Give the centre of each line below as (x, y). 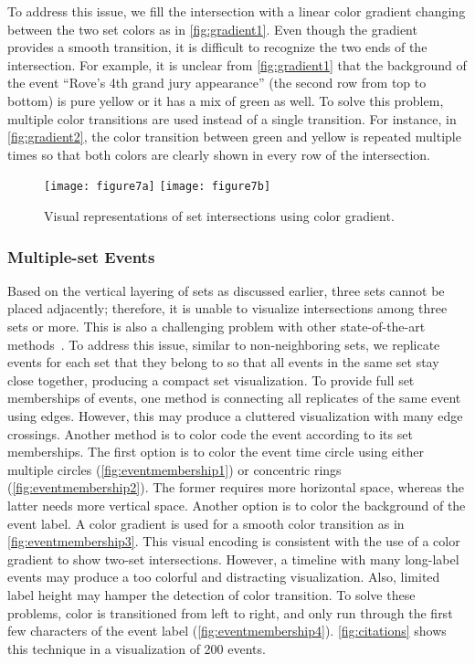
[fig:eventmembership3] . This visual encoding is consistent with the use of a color (234, 541)
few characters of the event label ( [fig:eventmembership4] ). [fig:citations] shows (227, 631)
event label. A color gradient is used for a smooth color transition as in (206, 523)
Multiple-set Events (81, 256)
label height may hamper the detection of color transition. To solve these (211, 594)
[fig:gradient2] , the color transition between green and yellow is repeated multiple (234, 137)
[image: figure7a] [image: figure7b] (158, 187)
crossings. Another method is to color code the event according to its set (210, 433)
